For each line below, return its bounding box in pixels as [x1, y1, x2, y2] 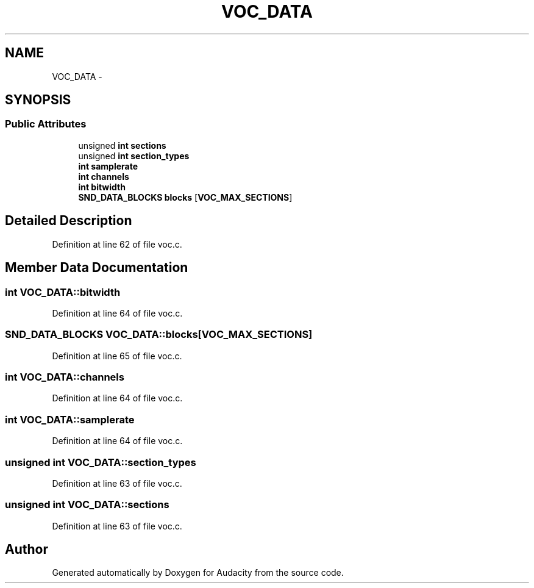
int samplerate [78, 160, 138, 171]
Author [5, 542, 48, 558]
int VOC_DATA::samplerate [5, 413, 135, 426]
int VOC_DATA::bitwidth [5, 285, 121, 298]
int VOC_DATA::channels [5, 371, 124, 383]
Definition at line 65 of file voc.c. [52, 350, 182, 361]
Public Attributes [5, 118, 87, 131]
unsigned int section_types [78, 150, 190, 161]
